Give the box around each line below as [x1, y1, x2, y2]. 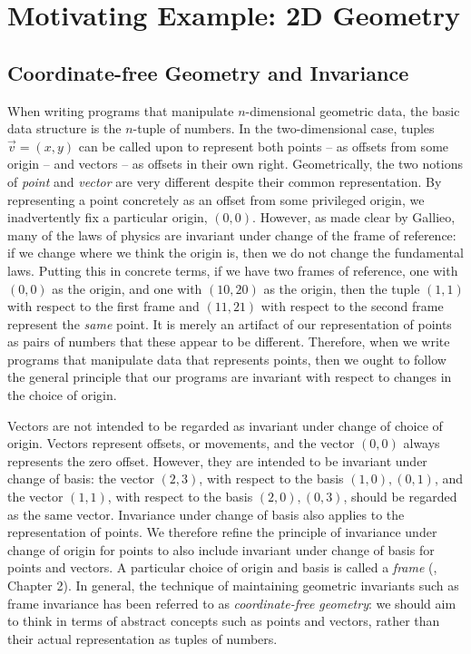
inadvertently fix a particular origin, [7, 208, 208, 227]
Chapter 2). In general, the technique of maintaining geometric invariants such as [7, 576, 459, 595]
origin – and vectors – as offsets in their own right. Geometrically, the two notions [7, 154, 463, 173]
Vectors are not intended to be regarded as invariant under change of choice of [7, 415, 443, 434]
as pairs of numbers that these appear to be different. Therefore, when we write [7, 332, 450, 351]
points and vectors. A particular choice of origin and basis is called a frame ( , [7, 558, 437, 577]
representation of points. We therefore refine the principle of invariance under [7, 522, 437, 542]
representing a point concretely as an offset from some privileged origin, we [7, 190, 425, 209]
